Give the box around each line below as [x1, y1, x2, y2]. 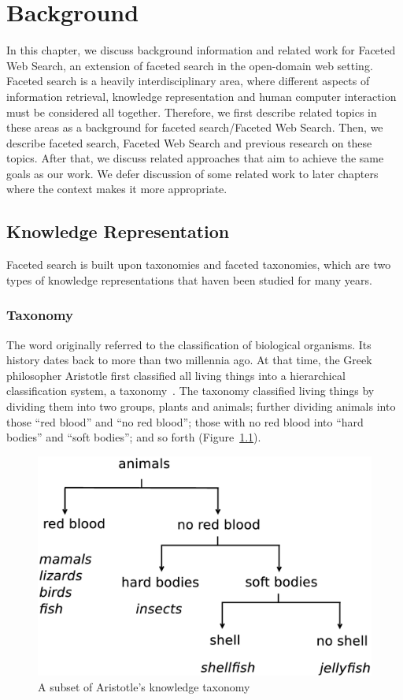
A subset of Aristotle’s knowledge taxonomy [38, 678, 250, 694]
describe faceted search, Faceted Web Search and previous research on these [6, 134, 372, 151]
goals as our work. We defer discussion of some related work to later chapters [6, 165, 379, 181]
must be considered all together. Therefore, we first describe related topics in [6, 103, 377, 120]
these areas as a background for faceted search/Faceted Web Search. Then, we [6, 119, 383, 136]
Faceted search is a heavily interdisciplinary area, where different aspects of [6, 73, 370, 89]
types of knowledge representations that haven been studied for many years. [6, 271, 372, 288]
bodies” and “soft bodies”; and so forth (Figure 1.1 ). [6, 429, 261, 445]
